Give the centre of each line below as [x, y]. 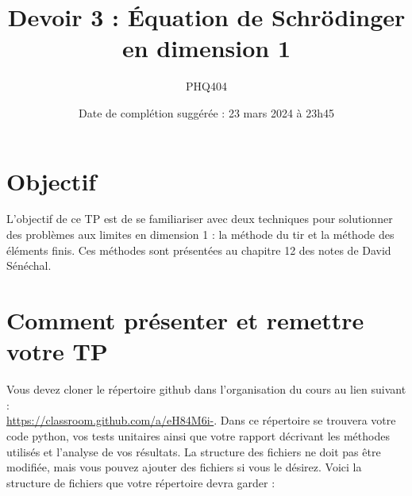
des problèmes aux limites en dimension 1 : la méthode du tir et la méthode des [200, 235]
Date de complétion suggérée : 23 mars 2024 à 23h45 [206, 112]
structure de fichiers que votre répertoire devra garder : [141, 482]
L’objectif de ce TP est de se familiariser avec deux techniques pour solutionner [200, 219]
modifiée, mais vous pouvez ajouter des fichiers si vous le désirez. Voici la [184, 467]
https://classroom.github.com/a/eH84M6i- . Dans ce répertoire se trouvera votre [201, 420]
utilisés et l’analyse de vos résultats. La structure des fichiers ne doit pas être [194, 451]
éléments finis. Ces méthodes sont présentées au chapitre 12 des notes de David [199, 250]
